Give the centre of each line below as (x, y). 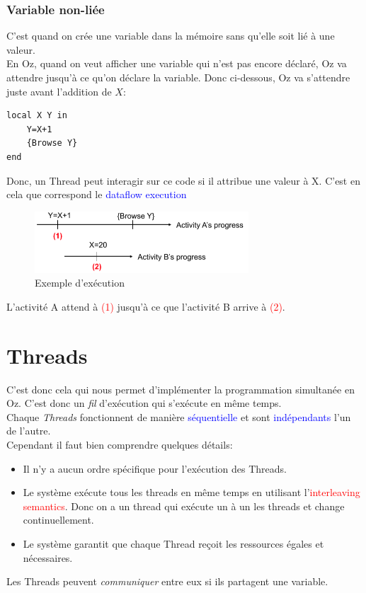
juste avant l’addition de (59, 91)
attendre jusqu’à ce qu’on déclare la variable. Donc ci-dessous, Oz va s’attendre (178, 77)
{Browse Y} (52, 143)
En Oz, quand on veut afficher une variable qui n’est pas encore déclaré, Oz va (177, 63)
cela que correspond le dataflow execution (97, 194)
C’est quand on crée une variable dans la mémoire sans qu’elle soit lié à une (171, 36)
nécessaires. (48, 557)
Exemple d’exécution (80, 283)
